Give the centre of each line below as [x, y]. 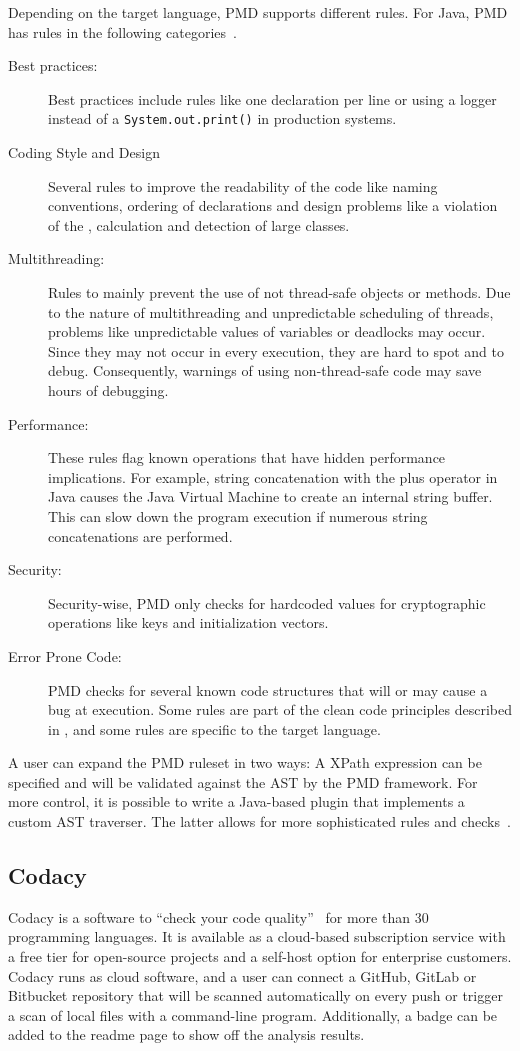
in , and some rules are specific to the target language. [214, 728]
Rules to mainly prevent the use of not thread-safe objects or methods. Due [279, 292]
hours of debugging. [108, 389]
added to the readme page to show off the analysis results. [186, 1034]
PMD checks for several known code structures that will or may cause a [268, 689]
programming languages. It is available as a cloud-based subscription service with [257, 936]
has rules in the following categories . [122, 31]
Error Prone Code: [65, 655]
